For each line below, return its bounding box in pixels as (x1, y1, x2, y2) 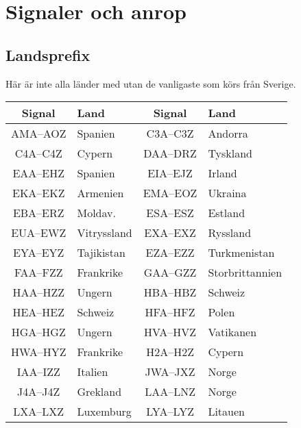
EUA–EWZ (11, 225, 67, 241)
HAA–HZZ (12, 284, 64, 301)
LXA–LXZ (13, 403, 64, 420)
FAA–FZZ (14, 264, 63, 281)
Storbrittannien (208, 264, 282, 281)
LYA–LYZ (146, 403, 194, 420)
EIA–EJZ (147, 165, 193, 181)
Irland (208, 165, 237, 181)
